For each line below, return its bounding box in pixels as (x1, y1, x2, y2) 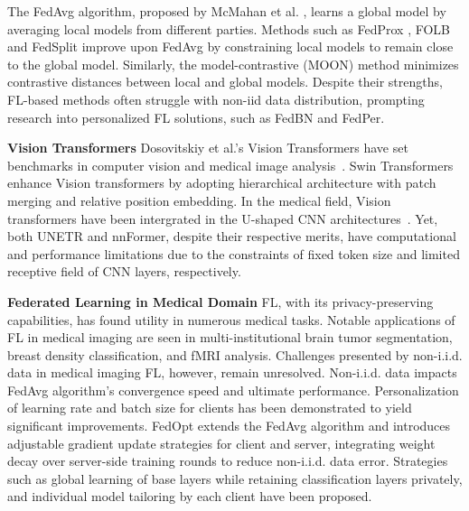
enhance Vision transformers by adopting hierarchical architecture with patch (7, 173, 436, 192)
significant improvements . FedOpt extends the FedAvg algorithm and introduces (7, 416, 451, 435)
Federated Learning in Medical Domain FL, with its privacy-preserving (7, 292, 434, 311)
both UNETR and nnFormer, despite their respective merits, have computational (7, 227, 456, 246)
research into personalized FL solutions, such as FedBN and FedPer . (7, 107, 385, 126)
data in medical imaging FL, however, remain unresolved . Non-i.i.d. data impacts (7, 363, 457, 382)
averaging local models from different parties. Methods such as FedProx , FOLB (7, 19, 450, 38)
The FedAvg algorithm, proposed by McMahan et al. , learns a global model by (7, 2, 446, 20)
